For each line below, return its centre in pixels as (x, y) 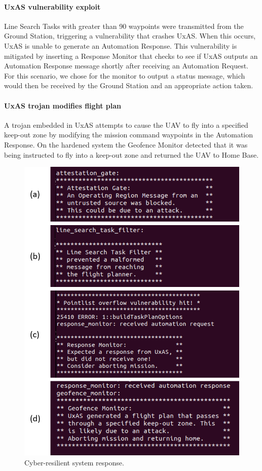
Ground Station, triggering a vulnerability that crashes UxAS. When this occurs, (130, 36)
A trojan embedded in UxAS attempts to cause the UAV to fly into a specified (126, 124)
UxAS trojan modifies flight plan (63, 105)
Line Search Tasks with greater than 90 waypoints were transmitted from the (124, 26)
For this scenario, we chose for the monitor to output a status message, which (125, 75)
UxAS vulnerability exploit (52, 6)
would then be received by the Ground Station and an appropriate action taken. (129, 85)
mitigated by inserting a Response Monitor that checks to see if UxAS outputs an (131, 56)
